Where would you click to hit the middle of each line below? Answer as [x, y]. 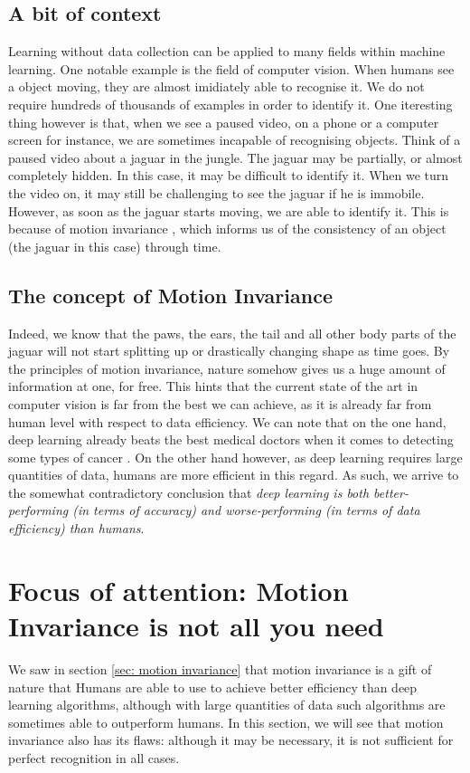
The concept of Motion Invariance [170, 295]
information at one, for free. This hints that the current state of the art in [213, 386]
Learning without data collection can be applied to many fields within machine [227, 51]
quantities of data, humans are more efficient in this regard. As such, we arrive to [234, 475]
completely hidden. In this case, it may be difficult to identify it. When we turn [229, 175]
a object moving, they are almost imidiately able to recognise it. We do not [216, 86]
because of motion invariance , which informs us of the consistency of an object [227, 229]
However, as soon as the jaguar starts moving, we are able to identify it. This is [229, 210]
